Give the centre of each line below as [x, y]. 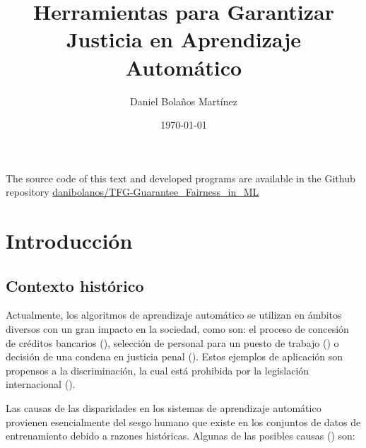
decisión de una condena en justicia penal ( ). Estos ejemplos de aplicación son [175, 356]
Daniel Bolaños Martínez [184, 101]
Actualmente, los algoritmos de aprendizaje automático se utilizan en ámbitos [174, 315]
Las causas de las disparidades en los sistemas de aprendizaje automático [164, 408]
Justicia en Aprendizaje [184, 39]
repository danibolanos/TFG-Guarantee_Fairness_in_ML [132, 192]
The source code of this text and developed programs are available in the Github [181, 178]
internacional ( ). [41, 384]
